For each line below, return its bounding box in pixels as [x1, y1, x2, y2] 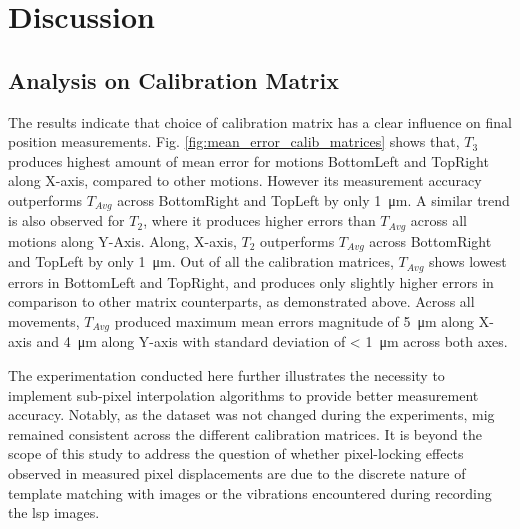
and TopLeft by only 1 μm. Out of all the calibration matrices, [8, 251, 394, 272]
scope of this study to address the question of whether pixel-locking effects [8, 443, 464, 464]
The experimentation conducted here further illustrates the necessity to [8, 365, 445, 385]
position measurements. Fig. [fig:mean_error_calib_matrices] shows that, [8, 131, 460, 152]
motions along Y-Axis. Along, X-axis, [8, 230, 237, 251]
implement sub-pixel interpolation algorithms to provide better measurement [8, 384, 479, 405]
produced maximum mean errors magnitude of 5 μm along [114, 310, 475, 331]
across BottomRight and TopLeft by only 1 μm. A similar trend [117, 189, 510, 210]
